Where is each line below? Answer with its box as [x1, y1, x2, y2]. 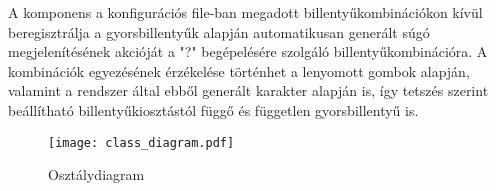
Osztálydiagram [48, 164, 145, 185]
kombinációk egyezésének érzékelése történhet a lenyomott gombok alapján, [8, 60, 470, 81]
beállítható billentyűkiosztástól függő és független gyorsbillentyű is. [8, 99, 419, 120]
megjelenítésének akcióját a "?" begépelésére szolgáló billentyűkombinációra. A [8, 41, 488, 62]
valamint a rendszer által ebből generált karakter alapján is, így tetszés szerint [8, 80, 489, 101]
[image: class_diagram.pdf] [48, 135, 235, 150]
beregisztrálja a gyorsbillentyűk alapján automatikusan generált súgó [8, 21, 430, 42]
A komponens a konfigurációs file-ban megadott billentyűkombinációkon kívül [8, 2, 483, 22]
